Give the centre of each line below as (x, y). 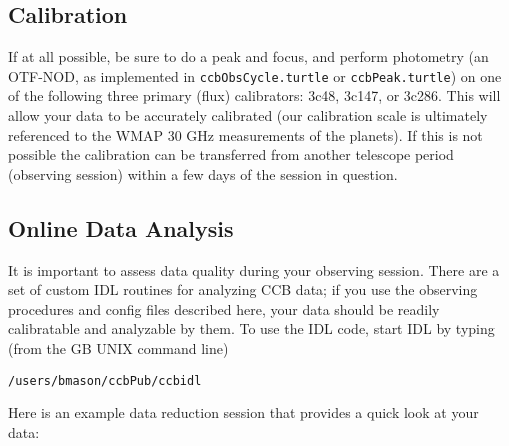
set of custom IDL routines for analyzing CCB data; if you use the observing (243, 289)
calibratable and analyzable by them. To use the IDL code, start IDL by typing (251, 328)
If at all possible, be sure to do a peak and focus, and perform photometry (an (248, 56)
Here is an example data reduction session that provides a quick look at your (243, 412)
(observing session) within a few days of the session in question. (203, 173)
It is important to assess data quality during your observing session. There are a (254, 269)
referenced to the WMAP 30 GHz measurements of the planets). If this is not (245, 134)
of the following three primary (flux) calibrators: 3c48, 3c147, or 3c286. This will (254, 95)
